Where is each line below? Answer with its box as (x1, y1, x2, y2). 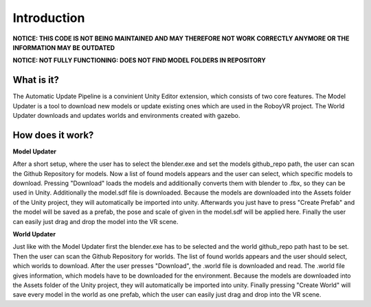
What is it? (12, 74, 60, 86)
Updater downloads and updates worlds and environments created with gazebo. (12, 112, 240, 120)
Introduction (12, 10, 85, 25)
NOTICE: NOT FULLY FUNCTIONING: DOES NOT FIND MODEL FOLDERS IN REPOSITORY (12, 56, 266, 64)
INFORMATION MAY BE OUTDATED (12, 43, 115, 51)
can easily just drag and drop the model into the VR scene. (12, 217, 179, 225)
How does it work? (12, 129, 94, 140)
